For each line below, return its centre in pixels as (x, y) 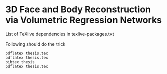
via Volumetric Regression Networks (84, 20)
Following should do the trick (35, 44)
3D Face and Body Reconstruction (78, 9)
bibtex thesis (20, 62)
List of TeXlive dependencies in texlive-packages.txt (60, 34)
